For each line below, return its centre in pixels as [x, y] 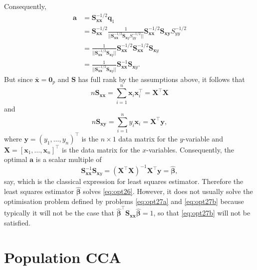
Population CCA [63, 257]
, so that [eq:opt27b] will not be [202, 213]
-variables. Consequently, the [190, 149]
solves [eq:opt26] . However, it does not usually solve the [168, 191]
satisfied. [17, 222]
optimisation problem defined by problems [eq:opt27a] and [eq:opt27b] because [124, 201]
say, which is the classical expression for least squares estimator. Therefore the [124, 181]
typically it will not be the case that [59, 213]
